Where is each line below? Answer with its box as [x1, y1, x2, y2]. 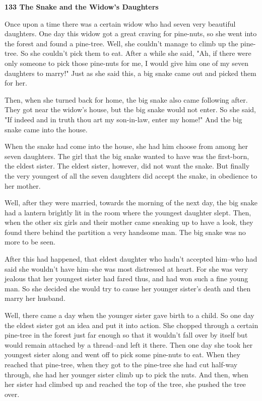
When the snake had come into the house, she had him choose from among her [5, 141, 248, 151]
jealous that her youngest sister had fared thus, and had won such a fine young [5, 273, 248, 284]
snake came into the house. [5, 124, 88, 134]
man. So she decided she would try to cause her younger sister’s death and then [5, 283, 251, 293]
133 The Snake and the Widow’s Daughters [5, 2, 159, 12]
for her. [5, 77, 27, 88]
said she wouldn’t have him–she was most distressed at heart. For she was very [5, 263, 248, 274]
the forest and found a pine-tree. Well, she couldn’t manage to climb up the [5, 38, 238, 48]
